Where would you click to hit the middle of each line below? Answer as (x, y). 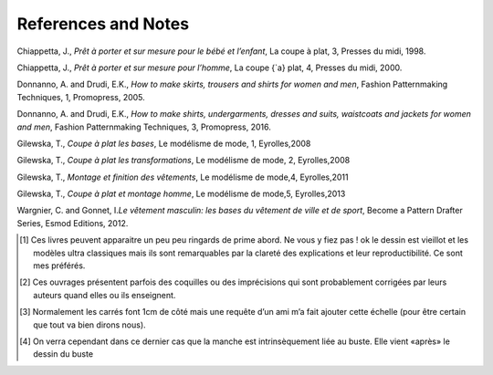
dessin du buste (63, 354)
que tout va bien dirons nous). (89, 325)
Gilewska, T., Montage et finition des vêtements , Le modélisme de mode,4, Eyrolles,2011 (183, 177)
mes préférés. (59, 266)
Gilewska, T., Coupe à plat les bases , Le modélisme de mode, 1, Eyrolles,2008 (164, 143)
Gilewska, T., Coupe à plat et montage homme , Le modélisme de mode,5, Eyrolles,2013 (181, 194)
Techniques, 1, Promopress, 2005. (81, 97)
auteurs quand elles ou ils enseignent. (105, 295)
